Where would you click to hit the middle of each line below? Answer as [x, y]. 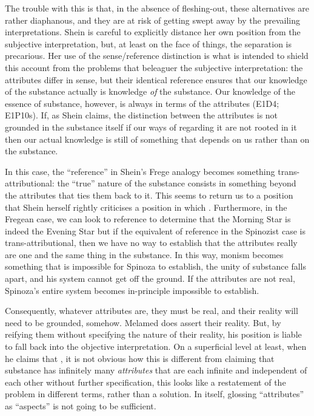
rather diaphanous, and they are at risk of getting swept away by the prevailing [152, 20]
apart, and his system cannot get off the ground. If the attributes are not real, [150, 278]
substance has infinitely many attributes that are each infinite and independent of [156, 370]
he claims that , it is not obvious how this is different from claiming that [140, 358]
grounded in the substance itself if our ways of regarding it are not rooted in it [151, 127]
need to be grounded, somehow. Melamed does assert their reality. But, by [143, 322]
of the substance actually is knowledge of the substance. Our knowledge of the [150, 91]
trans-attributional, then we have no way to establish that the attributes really [151, 243]
